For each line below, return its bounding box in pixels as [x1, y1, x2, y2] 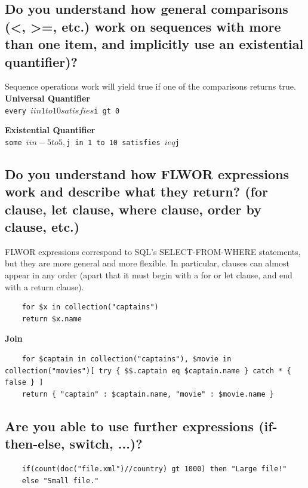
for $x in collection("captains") [21, 303, 159, 312]
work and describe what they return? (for [5, 182, 268, 201]
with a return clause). [5, 280, 84, 293]
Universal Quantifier [5, 91, 90, 104]
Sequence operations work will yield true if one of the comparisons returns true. [5, 80, 296, 93]
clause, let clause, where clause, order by [5, 200, 261, 218]
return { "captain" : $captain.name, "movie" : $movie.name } [21, 389, 275, 398]
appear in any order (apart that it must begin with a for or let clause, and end [5, 269, 292, 281]
